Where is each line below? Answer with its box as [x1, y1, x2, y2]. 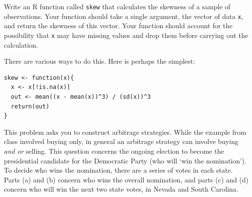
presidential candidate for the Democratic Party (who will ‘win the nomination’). [4, 155, 247, 165]
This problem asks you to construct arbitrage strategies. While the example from [4, 126, 247, 137]
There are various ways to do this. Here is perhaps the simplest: [4, 56, 195, 66]
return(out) [11, 103, 50, 110]
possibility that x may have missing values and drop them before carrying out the [4, 30, 249, 40]
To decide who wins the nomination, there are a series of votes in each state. [4, 165, 233, 175]
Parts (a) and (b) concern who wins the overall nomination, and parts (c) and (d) [4, 174, 249, 184]
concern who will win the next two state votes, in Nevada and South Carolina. [4, 184, 238, 194]
